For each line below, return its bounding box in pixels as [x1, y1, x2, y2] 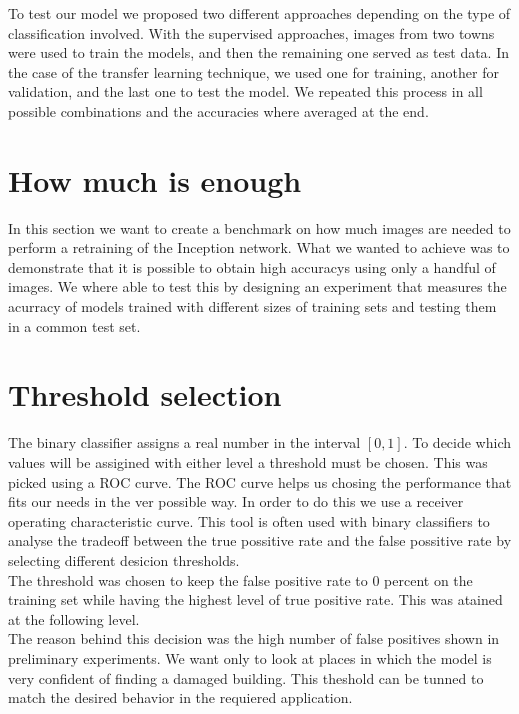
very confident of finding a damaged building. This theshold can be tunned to [8, 667, 484, 688]
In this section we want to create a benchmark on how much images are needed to [8, 217, 511, 238]
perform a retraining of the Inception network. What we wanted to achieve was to [8, 237, 510, 258]
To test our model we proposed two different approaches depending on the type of [8, 3, 511, 23]
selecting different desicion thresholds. [8, 549, 240, 570]
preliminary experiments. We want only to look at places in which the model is [8, 647, 492, 668]
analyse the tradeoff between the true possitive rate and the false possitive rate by [8, 530, 512, 551]
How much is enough [8, 159, 302, 200]
